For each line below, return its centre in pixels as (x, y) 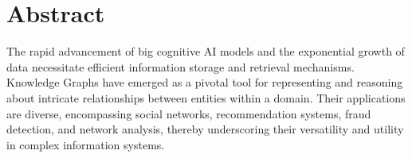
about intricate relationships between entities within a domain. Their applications (206, 97)
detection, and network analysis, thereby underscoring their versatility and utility (205, 129)
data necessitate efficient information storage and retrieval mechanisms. (180, 66)
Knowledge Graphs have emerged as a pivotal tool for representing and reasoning (205, 82)
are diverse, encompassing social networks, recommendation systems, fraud (189, 113)
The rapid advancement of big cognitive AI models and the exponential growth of (206, 51)
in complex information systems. (86, 144)
